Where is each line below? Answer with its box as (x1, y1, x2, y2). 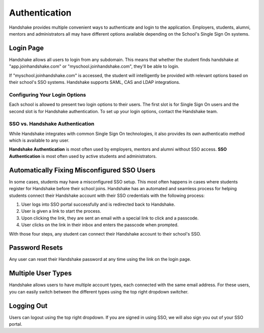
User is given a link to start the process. (21, 208, 101, 214)
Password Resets (9, 244, 63, 252)
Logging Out (9, 301, 48, 310)
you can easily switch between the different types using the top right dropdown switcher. (9, 289, 189, 294)
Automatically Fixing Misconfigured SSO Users (9, 166, 156, 174)
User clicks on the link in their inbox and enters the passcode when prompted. (21, 222, 179, 228)
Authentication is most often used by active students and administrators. (9, 153, 157, 159)
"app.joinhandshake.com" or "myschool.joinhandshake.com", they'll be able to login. (9, 63, 179, 69)
